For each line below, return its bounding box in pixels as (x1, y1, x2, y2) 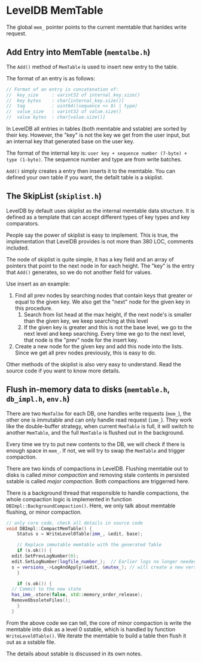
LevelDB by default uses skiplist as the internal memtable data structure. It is (6, 207, 195, 214)
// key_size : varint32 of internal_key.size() (6, 92, 141, 98)
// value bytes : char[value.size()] (6, 115, 106, 121)
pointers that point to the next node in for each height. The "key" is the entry (6, 262, 195, 269)
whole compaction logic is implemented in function (6, 495, 132, 502)
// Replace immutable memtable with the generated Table (17, 542, 162, 548)
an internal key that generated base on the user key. (6, 138, 135, 145)
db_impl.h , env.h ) (6, 394, 70, 404)
